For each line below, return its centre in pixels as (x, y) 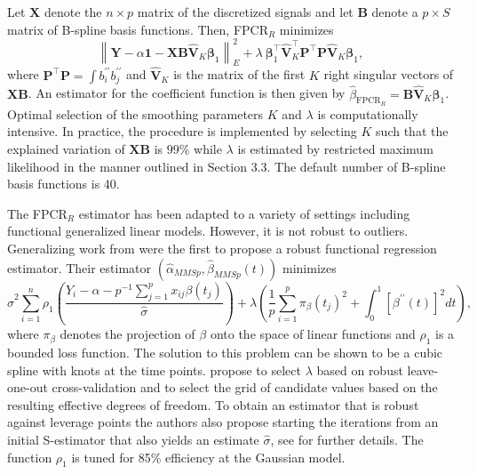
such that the (412, 131)
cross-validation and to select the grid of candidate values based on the (245, 387)
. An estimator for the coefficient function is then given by (187, 93)
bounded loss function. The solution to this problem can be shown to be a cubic (225, 352)
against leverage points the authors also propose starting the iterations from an (223, 422)
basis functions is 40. (64, 184)
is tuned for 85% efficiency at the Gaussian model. (208, 457)
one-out (28, 387)
